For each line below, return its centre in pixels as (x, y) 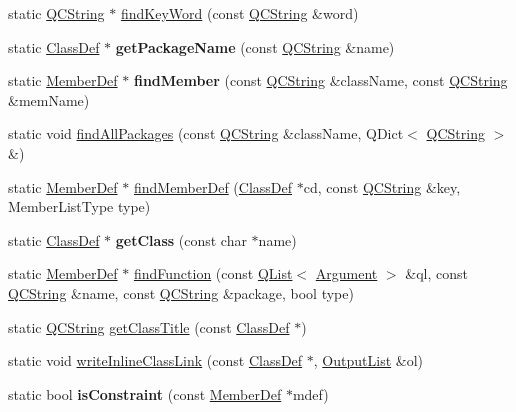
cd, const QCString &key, (382, 186)
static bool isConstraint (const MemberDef (145, 393)
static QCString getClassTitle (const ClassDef (149, 326)
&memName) (49, 99)
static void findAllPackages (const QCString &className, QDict (206, 133)
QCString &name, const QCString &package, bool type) (181, 292)
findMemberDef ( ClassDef (213, 186)
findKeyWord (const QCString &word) (239, 13)
